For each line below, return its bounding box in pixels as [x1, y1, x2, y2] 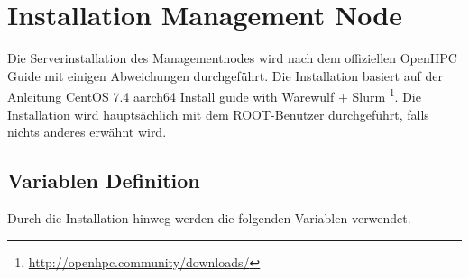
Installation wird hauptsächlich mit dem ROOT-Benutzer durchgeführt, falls [7, 104, 429, 123]
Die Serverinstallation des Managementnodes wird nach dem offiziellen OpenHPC [7, 49, 457, 67]
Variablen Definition [7, 166, 200, 194]
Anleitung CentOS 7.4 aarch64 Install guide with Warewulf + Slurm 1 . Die [7, 85, 421, 105]
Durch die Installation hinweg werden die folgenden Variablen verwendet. [7, 208, 411, 227]
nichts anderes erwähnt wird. [7, 122, 167, 141]
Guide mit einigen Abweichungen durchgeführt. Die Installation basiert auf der [7, 66, 443, 85]
